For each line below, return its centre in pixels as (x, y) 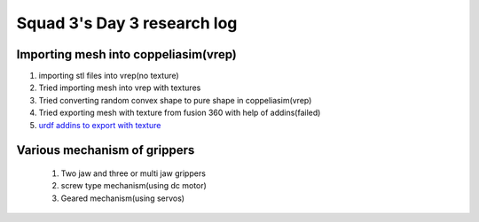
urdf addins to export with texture (100, 125)
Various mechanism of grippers (106, 150)
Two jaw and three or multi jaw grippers (133, 173)
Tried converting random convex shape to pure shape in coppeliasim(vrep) (175, 100)
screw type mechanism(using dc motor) (134, 186)
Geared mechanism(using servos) (123, 198)
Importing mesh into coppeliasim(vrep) (126, 54)
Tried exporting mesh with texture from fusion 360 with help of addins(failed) (180, 113)
